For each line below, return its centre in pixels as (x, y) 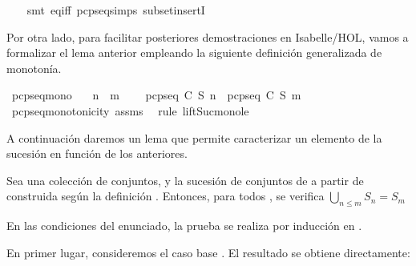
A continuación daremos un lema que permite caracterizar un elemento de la (194, 137)
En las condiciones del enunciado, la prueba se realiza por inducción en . (184, 226)
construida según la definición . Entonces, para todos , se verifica (166, 196)
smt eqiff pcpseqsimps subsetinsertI (116, 10)
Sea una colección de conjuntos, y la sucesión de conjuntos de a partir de (185, 180)
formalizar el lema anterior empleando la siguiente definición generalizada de (194, 52)
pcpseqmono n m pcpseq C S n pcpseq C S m (156, 95)
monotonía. (34, 68)
